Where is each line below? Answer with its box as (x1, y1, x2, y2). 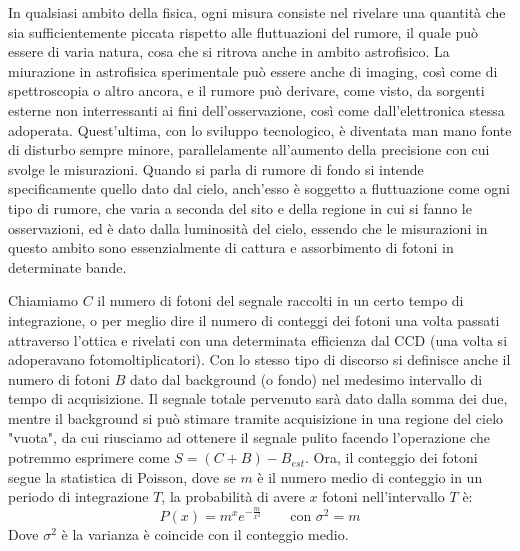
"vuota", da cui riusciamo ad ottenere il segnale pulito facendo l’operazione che (8, 427, 491, 448)
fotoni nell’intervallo (322, 486, 445, 507)
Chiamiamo (8, 290, 78, 311)
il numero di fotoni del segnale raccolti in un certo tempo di (97, 290, 464, 311)
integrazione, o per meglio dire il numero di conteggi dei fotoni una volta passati (8, 309, 500, 330)
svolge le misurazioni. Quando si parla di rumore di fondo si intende (8, 158, 424, 179)
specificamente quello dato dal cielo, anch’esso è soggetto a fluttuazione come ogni (8, 178, 510, 199)
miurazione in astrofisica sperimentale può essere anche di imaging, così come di (8, 60, 498, 81)
